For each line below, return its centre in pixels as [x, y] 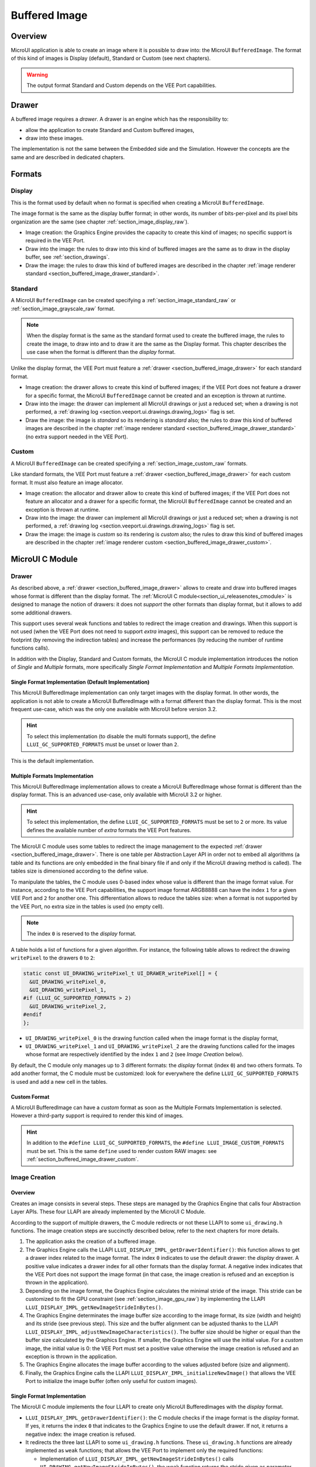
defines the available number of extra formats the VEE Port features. [109, 830]
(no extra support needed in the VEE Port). [77, 437]
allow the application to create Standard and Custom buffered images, [110, 130]
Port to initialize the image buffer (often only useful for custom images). [111, 1381]
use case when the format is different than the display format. [101, 352]
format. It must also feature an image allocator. [67, 482]
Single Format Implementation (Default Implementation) [80, 682]
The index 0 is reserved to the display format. [82, 934]
